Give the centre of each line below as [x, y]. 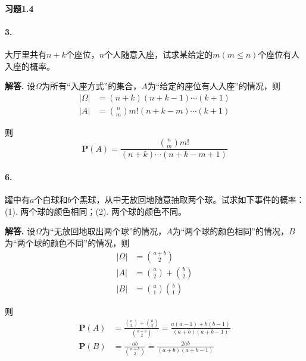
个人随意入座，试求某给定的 [159, 54]
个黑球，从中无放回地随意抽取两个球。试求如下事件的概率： [188, 200]
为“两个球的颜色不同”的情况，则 [67, 243]
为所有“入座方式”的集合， [91, 86]
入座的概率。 [30, 66]
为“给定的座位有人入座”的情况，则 [214, 86]
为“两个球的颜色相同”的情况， [230, 231]
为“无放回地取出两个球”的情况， [104, 231]
